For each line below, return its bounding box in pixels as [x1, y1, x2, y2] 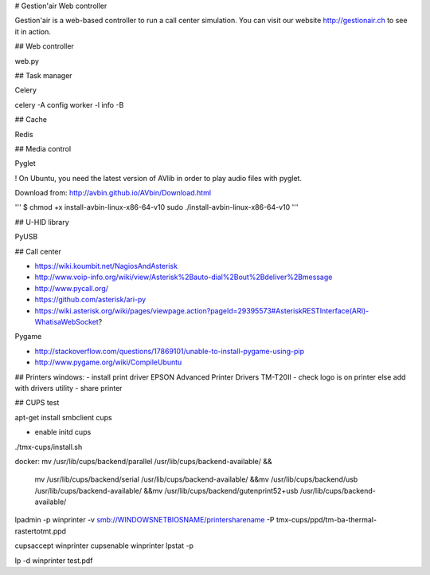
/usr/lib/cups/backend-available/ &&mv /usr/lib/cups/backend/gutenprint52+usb [34, 486, 299, 495]
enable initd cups [34, 427, 92, 437]
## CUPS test [14, 398, 60, 408]
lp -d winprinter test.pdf [14, 555, 93, 565]
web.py [14, 56, 40, 65]
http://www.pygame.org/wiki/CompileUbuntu [34, 357, 182, 367]
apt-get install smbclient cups [14, 412, 112, 422]
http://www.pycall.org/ [34, 283, 109, 293]
